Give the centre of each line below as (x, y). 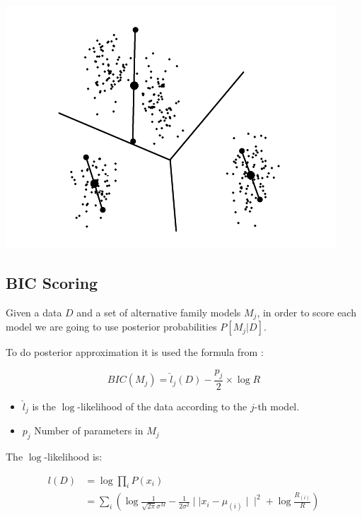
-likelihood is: (73, 456)
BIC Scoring (52, 282)
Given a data (34, 312)
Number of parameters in (89, 430)
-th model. (277, 406)
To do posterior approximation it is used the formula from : (135, 352)
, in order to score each (306, 312)
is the (44, 406)
